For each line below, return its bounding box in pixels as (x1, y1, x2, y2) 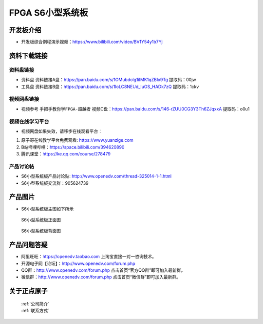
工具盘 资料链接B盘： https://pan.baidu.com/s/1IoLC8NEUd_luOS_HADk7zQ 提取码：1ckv (21, 84, 199, 89)
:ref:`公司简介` (21, 301, 50, 306)
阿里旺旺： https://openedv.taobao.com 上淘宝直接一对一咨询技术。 (21, 254, 157, 259)
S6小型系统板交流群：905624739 (21, 180, 89, 186)
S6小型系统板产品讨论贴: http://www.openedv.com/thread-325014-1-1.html (21, 173, 172, 179)
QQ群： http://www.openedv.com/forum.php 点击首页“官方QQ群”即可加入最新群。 (21, 267, 186, 273)
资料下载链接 (9, 51, 48, 60)
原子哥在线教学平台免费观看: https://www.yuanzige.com (21, 137, 133, 143)
